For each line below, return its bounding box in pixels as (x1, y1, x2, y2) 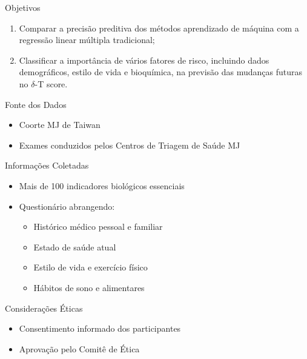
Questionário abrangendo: (19, 200, 115, 212)
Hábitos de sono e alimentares (33, 281, 145, 294)
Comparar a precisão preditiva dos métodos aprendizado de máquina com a (19, 21, 299, 34)
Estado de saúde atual (33, 240, 116, 253)
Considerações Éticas (5, 301, 83, 314)
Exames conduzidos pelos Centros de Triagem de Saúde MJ (19, 138, 240, 151)
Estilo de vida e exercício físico (33, 261, 148, 273)
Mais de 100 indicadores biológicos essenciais (19, 179, 185, 192)
